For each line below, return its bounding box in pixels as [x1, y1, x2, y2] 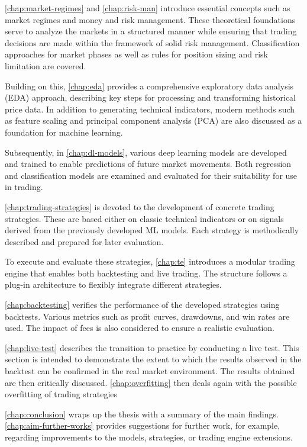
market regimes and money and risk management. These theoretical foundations [5, 13, 296, 25]
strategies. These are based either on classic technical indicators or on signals [5, 212, 284, 224]
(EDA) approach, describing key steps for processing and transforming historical [5, 91, 296, 104]
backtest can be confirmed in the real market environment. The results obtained [5, 365, 295, 377]
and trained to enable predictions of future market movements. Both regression [5, 157, 292, 170]
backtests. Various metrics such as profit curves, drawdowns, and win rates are [5, 310, 290, 322]
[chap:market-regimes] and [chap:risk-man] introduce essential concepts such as [5, 2, 290, 14]
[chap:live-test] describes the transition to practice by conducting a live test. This [5, 341, 299, 353]
